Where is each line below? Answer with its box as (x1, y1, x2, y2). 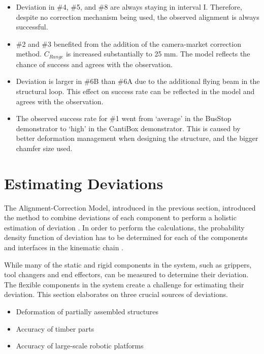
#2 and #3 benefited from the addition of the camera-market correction (16, 38, 241, 49)
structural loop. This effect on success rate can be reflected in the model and (16, 86, 255, 97)
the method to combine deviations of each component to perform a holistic (4, 212, 237, 223)
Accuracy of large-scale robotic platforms (16, 340, 144, 351)
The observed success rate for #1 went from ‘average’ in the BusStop (16, 113, 232, 124)
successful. (16, 21, 48, 32)
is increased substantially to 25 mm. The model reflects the (65, 48, 250, 59)
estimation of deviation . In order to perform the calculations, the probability (4, 222, 245, 232)
